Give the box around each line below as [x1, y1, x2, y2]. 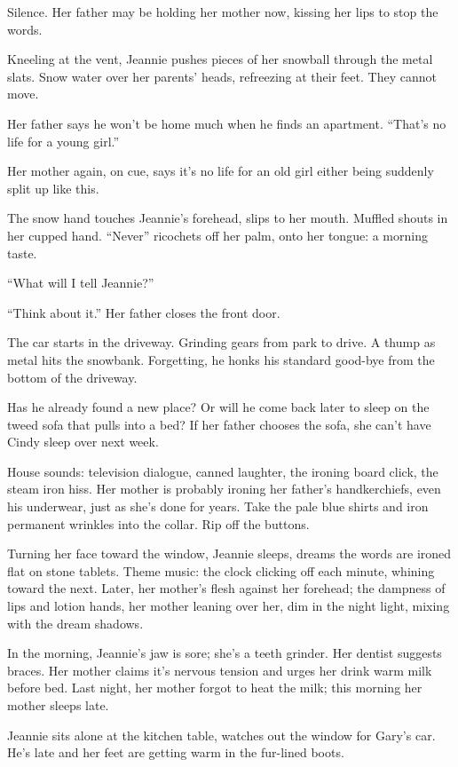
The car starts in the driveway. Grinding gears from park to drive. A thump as [7, 333, 436, 352]
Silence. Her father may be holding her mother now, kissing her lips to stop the [7, 3, 438, 20]
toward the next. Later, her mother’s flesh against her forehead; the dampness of [7, 579, 446, 597]
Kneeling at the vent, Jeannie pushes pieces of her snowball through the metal [7, 50, 433, 68]
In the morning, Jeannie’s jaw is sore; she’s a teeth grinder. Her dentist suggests [7, 644, 442, 662]
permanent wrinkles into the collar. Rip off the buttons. [7, 514, 310, 533]
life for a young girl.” [7, 131, 120, 150]
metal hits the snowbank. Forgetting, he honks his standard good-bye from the [7, 350, 435, 368]
